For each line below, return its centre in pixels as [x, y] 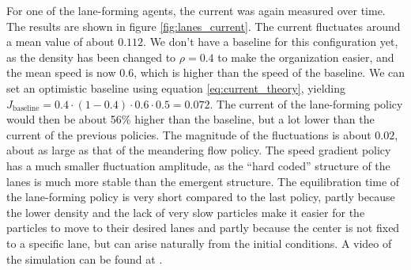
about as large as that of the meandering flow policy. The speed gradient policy [199, 150]
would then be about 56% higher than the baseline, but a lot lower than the [190, 119]
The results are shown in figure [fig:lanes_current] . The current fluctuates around [204, 26]
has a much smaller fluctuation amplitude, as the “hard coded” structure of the [198, 165]
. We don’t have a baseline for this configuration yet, [271, 42]
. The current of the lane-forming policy [306, 103]
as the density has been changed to [91, 57]
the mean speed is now [61, 72]
